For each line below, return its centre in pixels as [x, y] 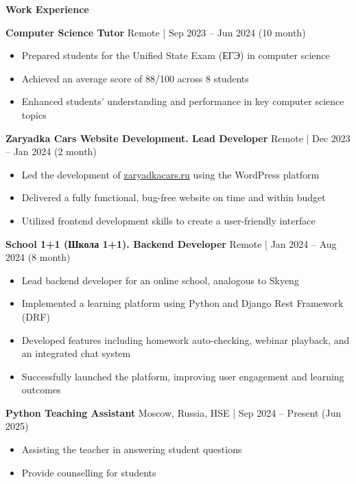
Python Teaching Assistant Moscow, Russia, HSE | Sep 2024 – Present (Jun [174, 412]
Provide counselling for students [89, 472]
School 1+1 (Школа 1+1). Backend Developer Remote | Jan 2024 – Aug [171, 243]
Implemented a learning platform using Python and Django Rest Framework [182, 303]
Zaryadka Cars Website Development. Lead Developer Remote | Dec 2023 [178, 138]
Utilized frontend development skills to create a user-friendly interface [168, 220]
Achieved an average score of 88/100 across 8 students [135, 78]
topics [34, 114]
